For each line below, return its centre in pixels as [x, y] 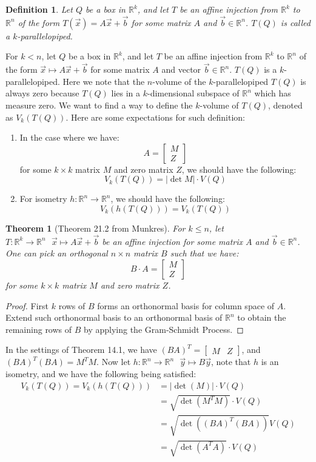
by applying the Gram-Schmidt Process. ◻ [164, 329]
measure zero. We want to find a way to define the [99, 105]
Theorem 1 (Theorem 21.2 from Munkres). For [96, 228]
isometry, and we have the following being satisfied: [101, 373]
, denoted [285, 105]
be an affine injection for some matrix [173, 241]
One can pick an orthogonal [57, 253]
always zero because [42, 93]
